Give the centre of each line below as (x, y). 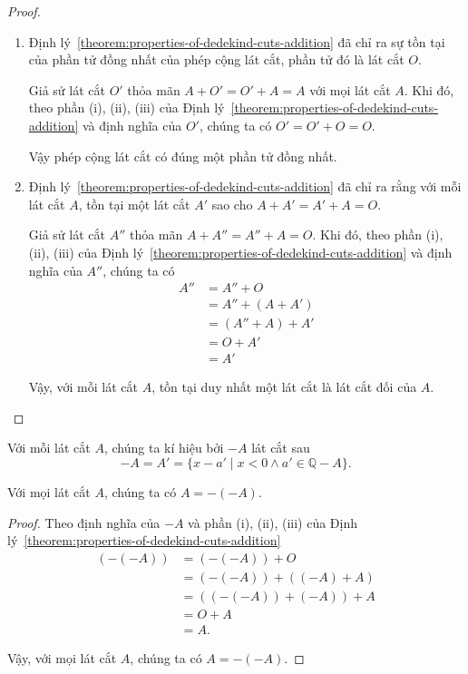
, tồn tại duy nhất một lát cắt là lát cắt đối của (284, 387)
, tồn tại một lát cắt (134, 204)
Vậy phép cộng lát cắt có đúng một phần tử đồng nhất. (183, 156)
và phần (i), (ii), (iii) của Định (273, 522)
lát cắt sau (281, 448)
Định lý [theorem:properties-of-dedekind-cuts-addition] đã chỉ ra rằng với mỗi (245, 186)
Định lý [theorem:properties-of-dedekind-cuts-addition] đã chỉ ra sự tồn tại (237, 41)
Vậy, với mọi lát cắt (62, 658)
